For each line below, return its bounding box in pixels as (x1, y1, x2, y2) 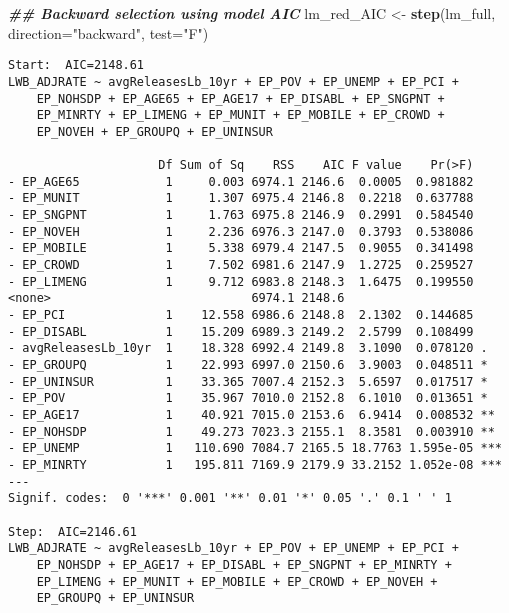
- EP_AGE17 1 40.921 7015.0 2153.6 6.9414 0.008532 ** (8, 407, 495, 422)
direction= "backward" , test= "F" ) (8, 22, 209, 43)
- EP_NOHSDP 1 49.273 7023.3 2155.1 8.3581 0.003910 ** (8, 424, 495, 439)
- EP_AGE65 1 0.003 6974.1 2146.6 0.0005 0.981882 (8, 174, 474, 189)
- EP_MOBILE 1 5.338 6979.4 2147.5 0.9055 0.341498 (8, 241, 474, 256)
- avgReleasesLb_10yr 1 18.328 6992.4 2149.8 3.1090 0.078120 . (8, 341, 488, 356)
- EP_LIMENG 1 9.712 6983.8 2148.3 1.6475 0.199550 (8, 274, 474, 289)
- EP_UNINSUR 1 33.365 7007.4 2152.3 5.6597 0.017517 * (8, 374, 488, 389)
